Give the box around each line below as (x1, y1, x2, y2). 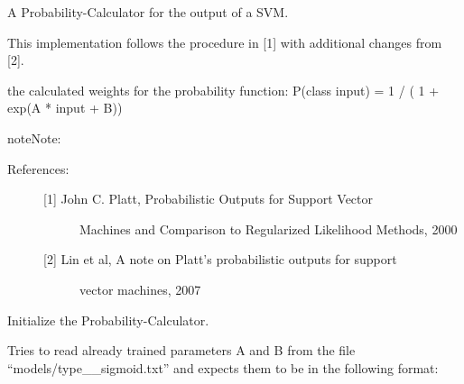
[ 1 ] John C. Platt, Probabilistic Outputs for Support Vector (43, 189, 374, 208)
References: (7, 159, 70, 178)
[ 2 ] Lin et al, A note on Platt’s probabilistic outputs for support (43, 250, 397, 269)
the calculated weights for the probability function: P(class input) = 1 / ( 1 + (7, 80, 440, 99)
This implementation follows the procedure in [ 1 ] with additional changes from (7, 32, 442, 51)
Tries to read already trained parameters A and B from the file (7, 341, 356, 360)
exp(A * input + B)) (7, 98, 123, 117)
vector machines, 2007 (79, 279, 201, 298)
